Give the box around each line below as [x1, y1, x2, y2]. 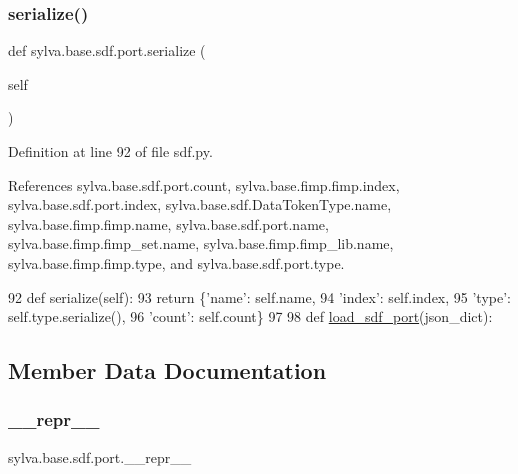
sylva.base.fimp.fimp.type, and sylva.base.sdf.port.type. [8, 252, 345, 273]
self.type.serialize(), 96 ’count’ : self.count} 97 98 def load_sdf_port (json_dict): [8, 306, 493, 327]
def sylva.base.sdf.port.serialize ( [8, 40, 206, 61]
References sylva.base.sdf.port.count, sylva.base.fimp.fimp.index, [8, 174, 400, 195]
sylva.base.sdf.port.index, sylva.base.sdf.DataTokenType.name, [8, 194, 392, 215]
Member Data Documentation [8, 355, 327, 386]
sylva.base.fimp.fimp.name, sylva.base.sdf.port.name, [8, 213, 329, 234]
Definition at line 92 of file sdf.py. [8, 141, 213, 161]
